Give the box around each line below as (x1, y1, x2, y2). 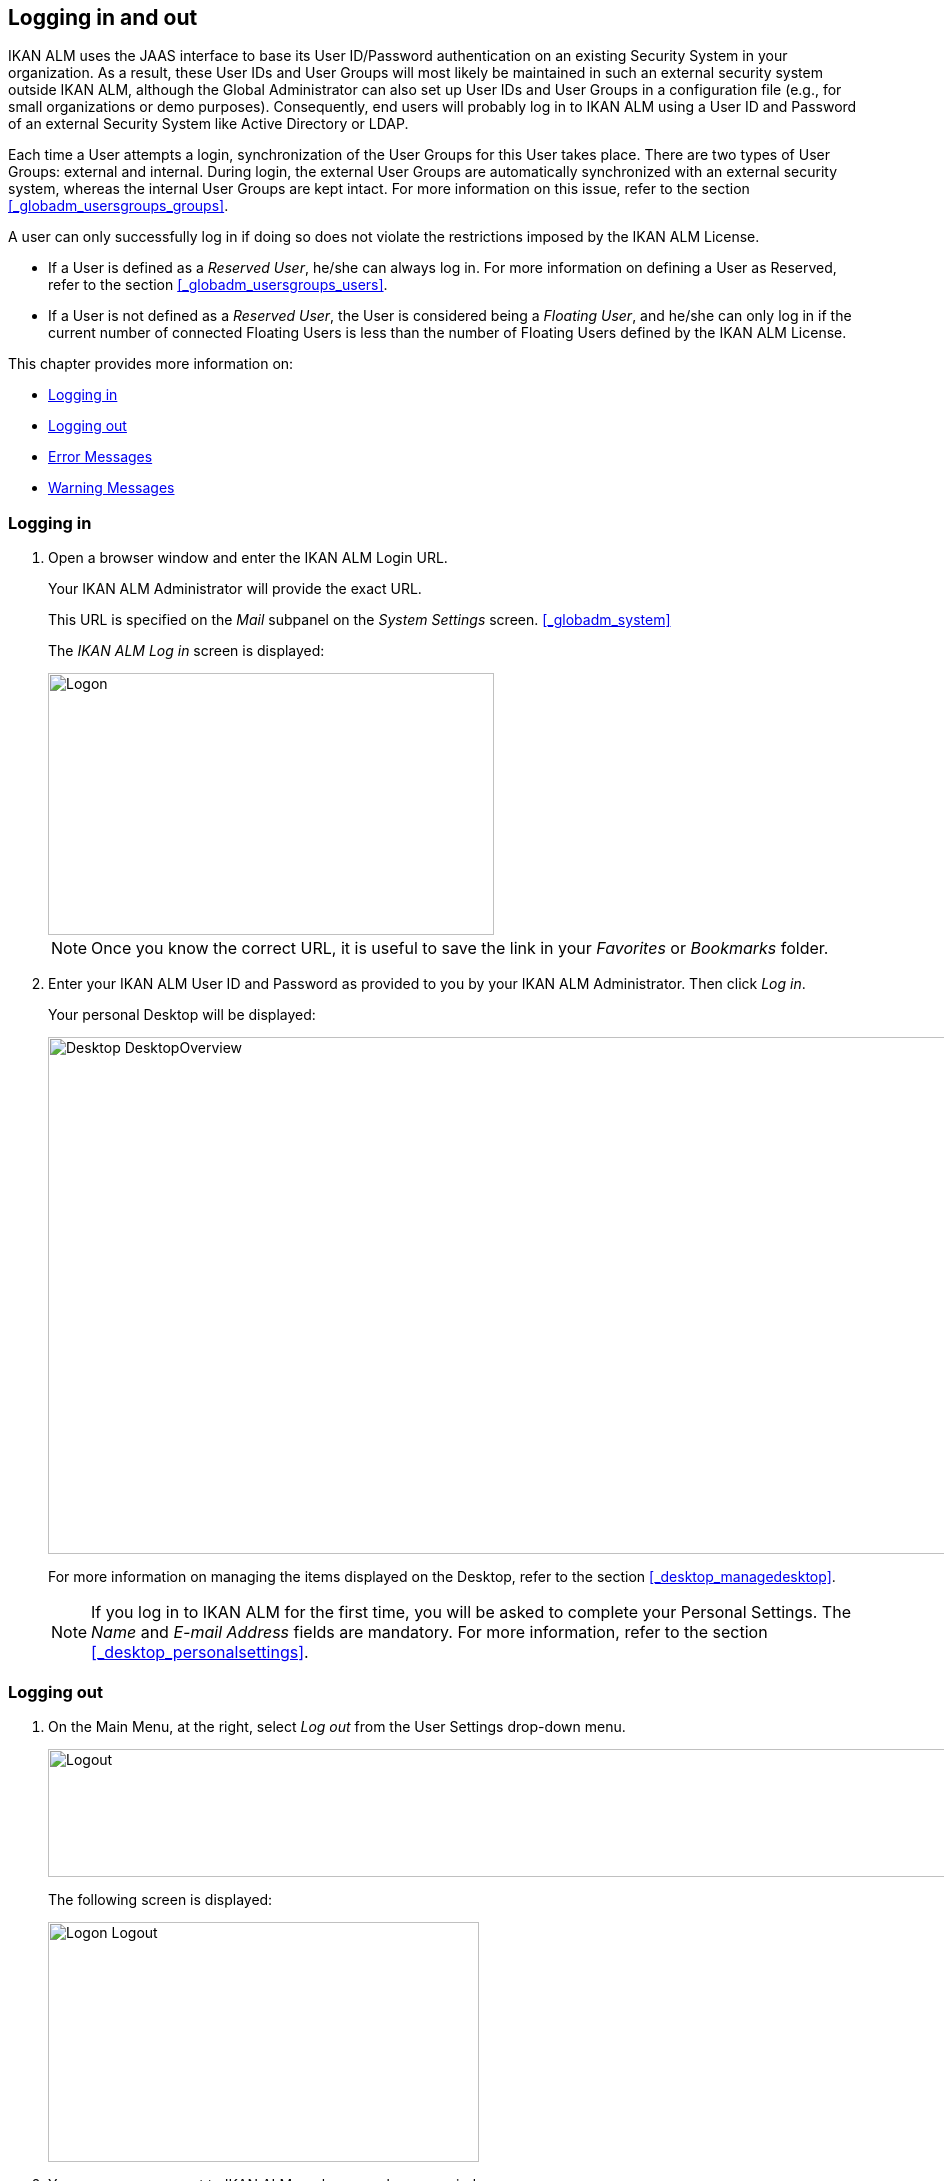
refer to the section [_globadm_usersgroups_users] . (48, 276, 388, 294)
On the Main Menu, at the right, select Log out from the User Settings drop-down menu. (48, 1717, 626, 1735)
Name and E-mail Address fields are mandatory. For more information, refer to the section (91, 1622, 768, 1643)
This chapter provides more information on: (8, 355, 294, 373)
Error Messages (48, 448, 153, 466)
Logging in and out (8, 5, 198, 30)
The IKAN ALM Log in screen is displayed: (48, 642, 325, 660)
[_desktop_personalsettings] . (91, 1642, 309, 1663)
